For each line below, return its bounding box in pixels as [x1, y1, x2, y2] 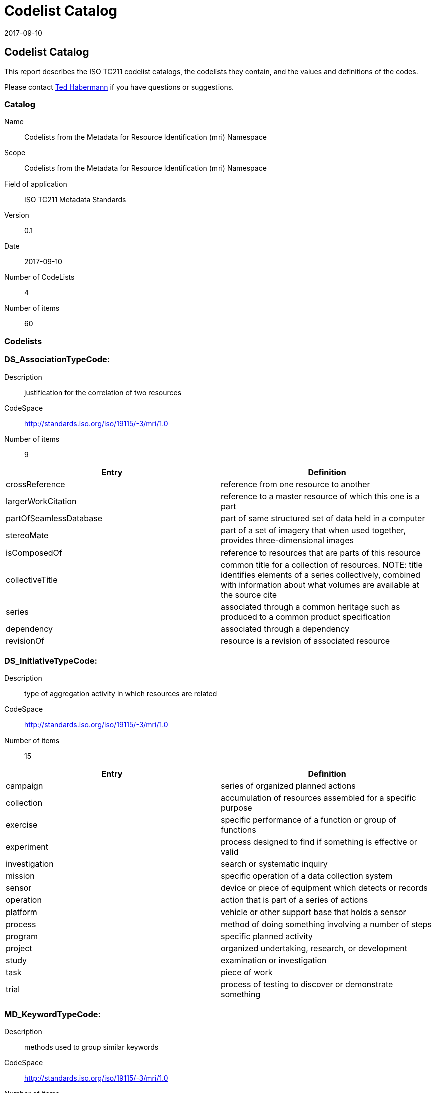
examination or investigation [221, 955, 327, 966]
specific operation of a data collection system [221, 871, 393, 881]
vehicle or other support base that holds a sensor [221, 907, 406, 918]
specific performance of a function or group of [221, 815, 396, 825]
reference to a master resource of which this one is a [221, 491, 420, 502]
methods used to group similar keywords [24, 1042, 159, 1051]
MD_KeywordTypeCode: [4, 1009, 101, 1019]
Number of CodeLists [4, 273, 75, 282]
